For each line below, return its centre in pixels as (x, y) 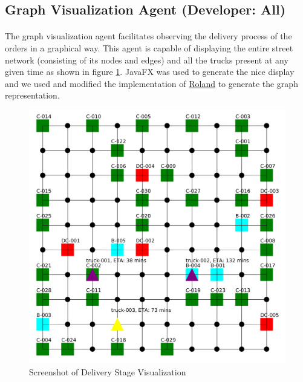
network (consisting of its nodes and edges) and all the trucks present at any (147, 60)
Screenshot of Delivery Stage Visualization (108, 371)
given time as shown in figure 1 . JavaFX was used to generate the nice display (150, 72)
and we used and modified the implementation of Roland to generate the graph (151, 83)
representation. (32, 95)
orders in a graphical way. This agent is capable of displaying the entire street (149, 47)
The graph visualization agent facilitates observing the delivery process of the (148, 36)
